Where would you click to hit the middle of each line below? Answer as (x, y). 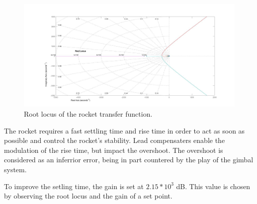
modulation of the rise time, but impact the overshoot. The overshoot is (114, 150)
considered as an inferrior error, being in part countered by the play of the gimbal (129, 160)
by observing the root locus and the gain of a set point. (88, 196)
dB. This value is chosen (213, 186)
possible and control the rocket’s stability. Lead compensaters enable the (115, 140)
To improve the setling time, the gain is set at (74, 186)
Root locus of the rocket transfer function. (88, 114)
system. (15, 169)
